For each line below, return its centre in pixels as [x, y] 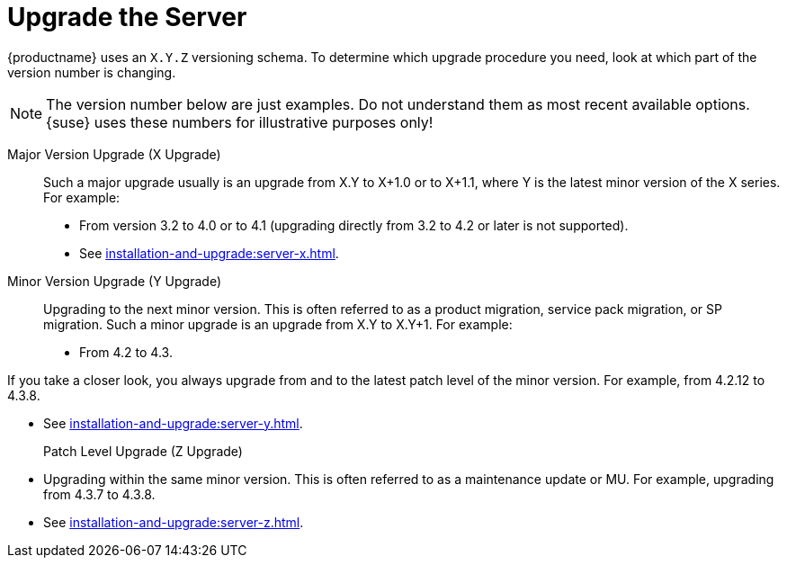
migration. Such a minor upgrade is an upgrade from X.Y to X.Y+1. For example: [278, 324]
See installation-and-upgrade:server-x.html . [209, 253]
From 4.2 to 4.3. [126, 352]
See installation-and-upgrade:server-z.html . [174, 522]
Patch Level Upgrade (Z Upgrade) [143, 451]
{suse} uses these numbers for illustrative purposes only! [240, 122]
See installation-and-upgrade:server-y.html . [173, 423]
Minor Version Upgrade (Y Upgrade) [114, 281]
